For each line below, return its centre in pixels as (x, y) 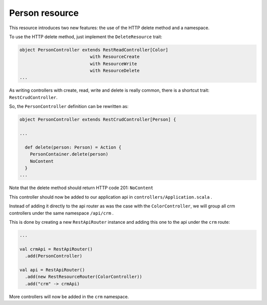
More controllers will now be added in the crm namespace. (69, 297)
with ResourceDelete (115, 71)
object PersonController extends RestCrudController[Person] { (98, 120)
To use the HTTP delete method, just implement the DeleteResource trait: (86, 37)
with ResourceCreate (115, 57)
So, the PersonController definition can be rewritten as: (69, 106)
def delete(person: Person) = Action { (73, 147)
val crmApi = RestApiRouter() (56, 249)
